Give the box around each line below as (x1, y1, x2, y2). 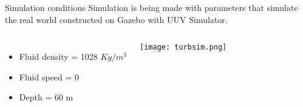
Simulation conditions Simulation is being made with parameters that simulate (5, 1, 298, 13)
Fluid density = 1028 (19, 50, 98, 63)
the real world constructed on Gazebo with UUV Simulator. (5, 13, 228, 25)
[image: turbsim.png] (140, 43, 227, 52)
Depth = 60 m (19, 91, 73, 103)
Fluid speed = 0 (19, 70, 80, 83)
